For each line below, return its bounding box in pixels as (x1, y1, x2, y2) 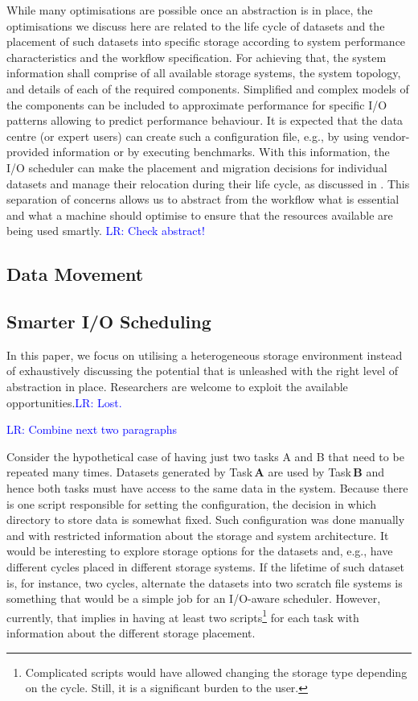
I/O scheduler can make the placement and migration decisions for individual (6, 159, 387, 175)
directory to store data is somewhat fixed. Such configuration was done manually (6, 511, 405, 528)
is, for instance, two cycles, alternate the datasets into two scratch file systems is (6, 574, 403, 591)
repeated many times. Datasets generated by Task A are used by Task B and (6, 464, 385, 480)
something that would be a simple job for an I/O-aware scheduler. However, (6, 590, 381, 607)
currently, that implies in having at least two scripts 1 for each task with (6, 606, 359, 625)
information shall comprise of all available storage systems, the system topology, (6, 64, 401, 81)
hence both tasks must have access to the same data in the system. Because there (6, 480, 408, 497)
